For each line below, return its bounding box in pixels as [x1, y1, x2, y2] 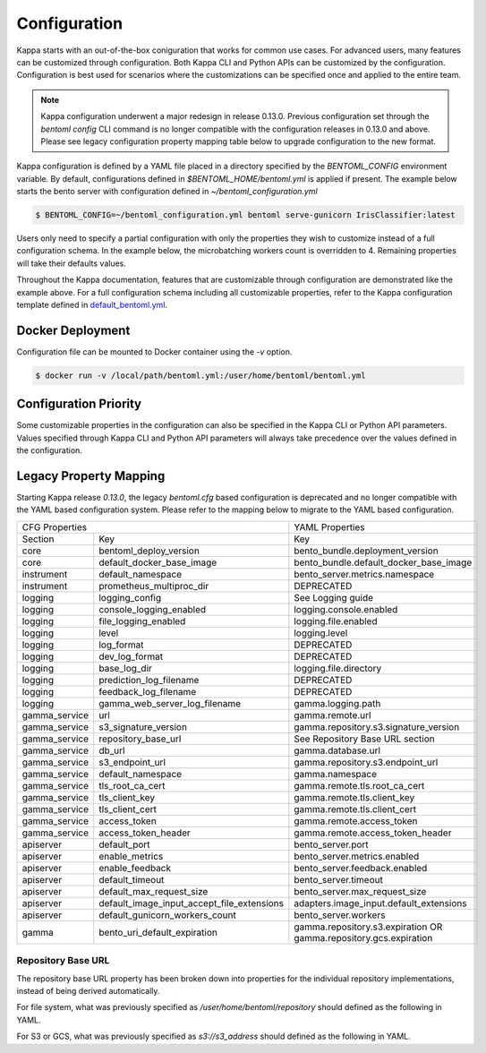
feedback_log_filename [98, 685, 197, 698]
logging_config [98, 591, 162, 604]
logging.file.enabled [294, 614, 378, 627]
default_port [98, 838, 151, 851]
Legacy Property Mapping [16, 468, 166, 484]
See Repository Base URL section [294, 732, 435, 745]
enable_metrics [98, 850, 164, 862]
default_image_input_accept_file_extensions [98, 896, 284, 909]
